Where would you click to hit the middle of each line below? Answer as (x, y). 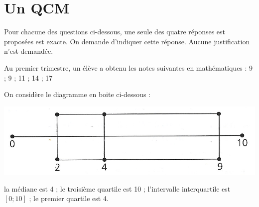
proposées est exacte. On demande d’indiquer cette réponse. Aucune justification (127, 41)
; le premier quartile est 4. (69, 198)
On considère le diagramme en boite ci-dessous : (77, 94)
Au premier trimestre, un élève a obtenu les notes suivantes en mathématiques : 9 (129, 67)
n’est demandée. (29, 51)
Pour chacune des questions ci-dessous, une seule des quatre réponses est (115, 32)
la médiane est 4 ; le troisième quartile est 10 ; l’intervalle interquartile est (117, 188)
